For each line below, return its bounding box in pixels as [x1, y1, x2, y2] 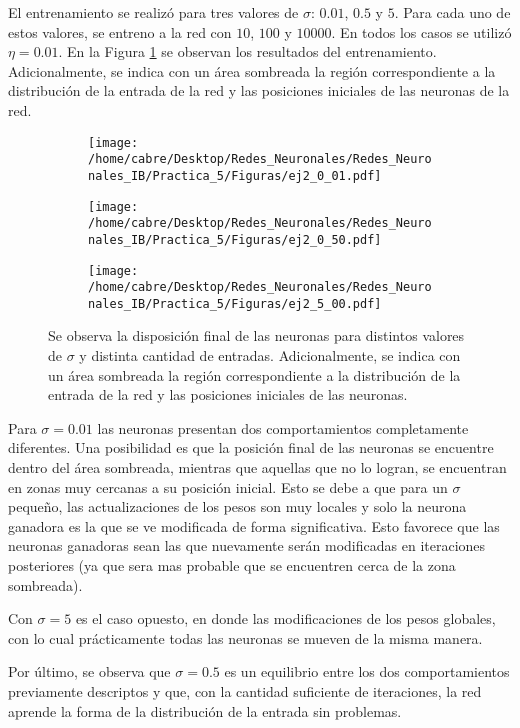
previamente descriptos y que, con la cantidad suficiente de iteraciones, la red [8, 680, 482, 701]
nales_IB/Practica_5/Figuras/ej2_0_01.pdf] [88, 168, 382, 183]
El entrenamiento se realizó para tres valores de [8, 2, 299, 22]
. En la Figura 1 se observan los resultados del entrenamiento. [58, 41, 437, 62]
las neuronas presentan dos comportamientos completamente [97, 417, 469, 438]
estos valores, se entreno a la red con [8, 21, 232, 42]
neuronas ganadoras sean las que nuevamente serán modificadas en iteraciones [8, 535, 486, 556]
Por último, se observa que [8, 661, 171, 682]
